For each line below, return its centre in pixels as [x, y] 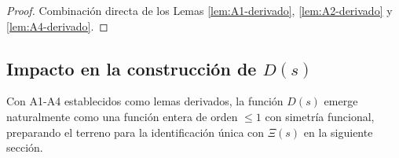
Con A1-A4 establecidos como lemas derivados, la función [145, 101]
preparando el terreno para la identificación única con [135, 132]
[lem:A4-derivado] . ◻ [57, 26]
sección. [25, 147]
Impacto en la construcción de [132, 68]
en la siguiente [338, 132]
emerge [341, 101]
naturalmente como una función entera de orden [122, 116]
